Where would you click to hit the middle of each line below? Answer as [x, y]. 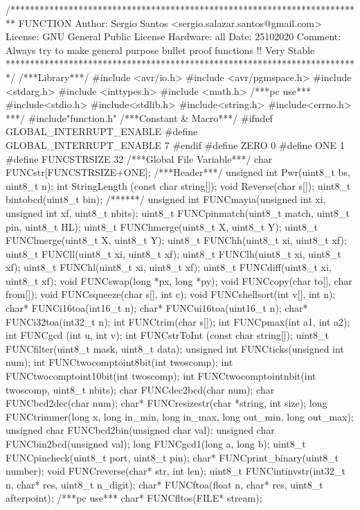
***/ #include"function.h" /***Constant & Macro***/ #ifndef [139, 117]
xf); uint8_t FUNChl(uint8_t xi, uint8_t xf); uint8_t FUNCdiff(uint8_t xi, [169, 267]
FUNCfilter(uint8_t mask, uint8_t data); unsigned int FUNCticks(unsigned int [175, 348]
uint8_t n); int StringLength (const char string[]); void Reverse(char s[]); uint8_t [178, 185]
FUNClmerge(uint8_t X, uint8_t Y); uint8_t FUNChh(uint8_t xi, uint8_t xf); [176, 240]
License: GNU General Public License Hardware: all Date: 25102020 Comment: [173, 36]
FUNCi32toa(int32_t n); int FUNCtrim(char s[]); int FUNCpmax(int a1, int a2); [178, 321]
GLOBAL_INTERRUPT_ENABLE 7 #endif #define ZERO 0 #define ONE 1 [175, 144]
